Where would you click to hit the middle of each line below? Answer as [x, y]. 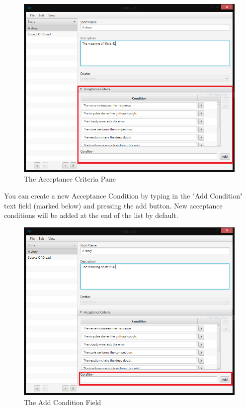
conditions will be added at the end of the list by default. [91, 215]
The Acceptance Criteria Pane [70, 179]
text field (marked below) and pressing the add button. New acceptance [113, 205]
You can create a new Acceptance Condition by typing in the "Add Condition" [123, 195]
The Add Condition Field [63, 402]
